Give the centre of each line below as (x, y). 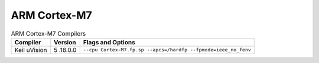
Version (65, 42)
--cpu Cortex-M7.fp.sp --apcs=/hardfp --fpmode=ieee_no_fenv (167, 50)
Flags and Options (109, 42)
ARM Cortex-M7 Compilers (48, 33)
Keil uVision (31, 50)
